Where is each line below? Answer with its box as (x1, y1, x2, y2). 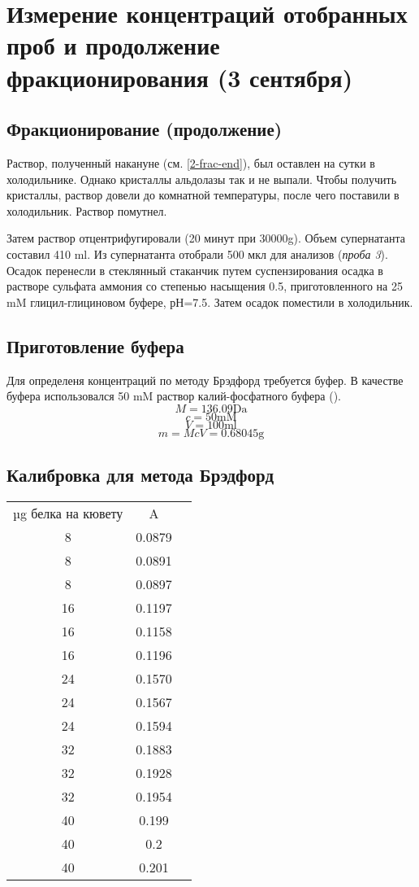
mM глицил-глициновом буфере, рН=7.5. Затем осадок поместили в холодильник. (6, 293, 413, 310)
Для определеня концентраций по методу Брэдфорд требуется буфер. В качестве (6, 371, 404, 388)
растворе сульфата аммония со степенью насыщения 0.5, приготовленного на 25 (6, 277, 403, 295)
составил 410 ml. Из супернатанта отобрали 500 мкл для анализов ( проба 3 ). (6, 245, 388, 262)
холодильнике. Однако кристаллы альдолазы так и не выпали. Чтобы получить (6, 170, 397, 187)
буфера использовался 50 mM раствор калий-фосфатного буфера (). (6, 387, 341, 404)
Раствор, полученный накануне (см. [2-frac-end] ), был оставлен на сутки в (6, 154, 375, 171)
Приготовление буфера (6, 333, 184, 358)
